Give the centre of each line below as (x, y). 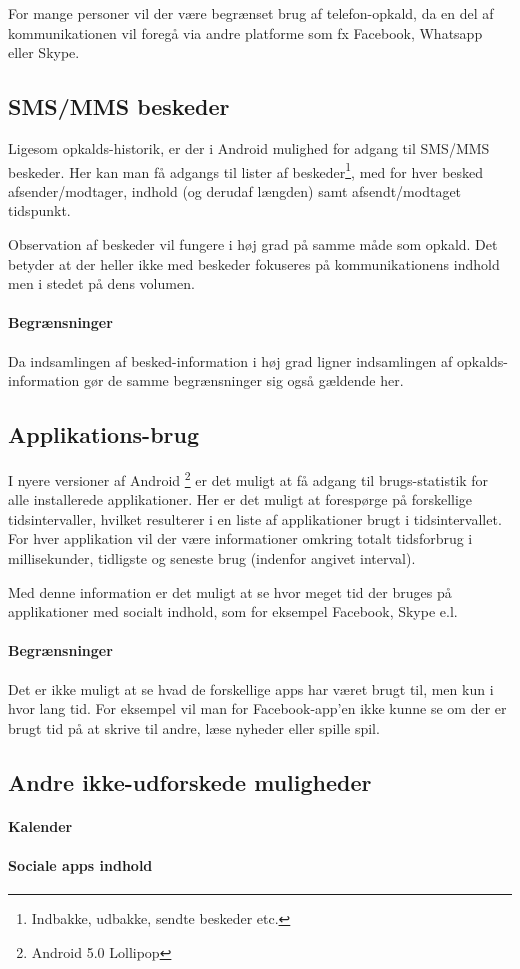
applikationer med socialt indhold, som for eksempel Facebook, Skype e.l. (233, 611)
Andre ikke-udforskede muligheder (190, 781)
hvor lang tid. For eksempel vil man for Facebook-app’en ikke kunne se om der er (257, 708)
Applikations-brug (103, 434)
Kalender (40, 825)
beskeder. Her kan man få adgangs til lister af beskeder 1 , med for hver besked (246, 170)
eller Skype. (44, 52)
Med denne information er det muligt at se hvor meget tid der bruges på (230, 591)
